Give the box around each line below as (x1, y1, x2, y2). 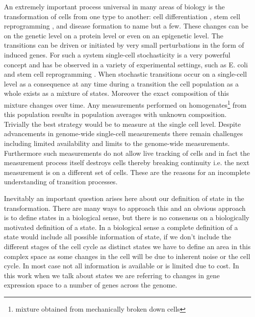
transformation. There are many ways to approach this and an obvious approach (4, 202, 246, 213)
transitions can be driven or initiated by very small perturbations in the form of (4, 40, 244, 50)
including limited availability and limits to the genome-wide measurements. (4, 138, 230, 148)
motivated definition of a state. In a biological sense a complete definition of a (4, 222, 238, 232)
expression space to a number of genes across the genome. (4, 280, 178, 290)
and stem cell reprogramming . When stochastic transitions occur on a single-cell (4, 69, 247, 79)
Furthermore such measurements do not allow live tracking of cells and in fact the (4, 147, 250, 158)
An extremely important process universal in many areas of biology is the (4, 1, 225, 11)
